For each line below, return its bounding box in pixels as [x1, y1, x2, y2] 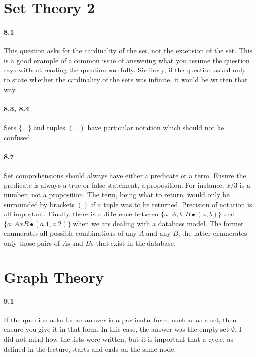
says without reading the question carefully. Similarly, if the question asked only [4, 65, 246, 75]
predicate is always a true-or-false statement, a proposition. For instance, [4, 179, 224, 190]
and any [146, 228, 171, 238]
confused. [4, 132, 32, 142]
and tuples [34, 122, 65, 132]
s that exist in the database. [91, 238, 176, 248]
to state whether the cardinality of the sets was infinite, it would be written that [4, 74, 248, 84]
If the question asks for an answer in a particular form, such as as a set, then [4, 314, 237, 324]
